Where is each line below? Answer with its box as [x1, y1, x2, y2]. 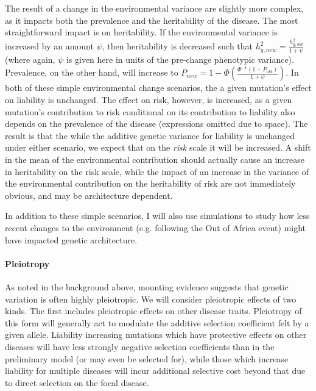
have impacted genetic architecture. [5, 233, 138, 246]
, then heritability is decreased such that [102, 40, 253, 52]
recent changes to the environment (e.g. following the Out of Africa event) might [5, 221, 306, 234]
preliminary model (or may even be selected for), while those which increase [5, 352, 289, 365]
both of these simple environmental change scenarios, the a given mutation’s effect [5, 81, 312, 94]
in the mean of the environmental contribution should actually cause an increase [5, 153, 304, 166]
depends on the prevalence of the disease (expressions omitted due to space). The [5, 117, 308, 130]
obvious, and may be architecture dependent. [5, 188, 173, 201]
